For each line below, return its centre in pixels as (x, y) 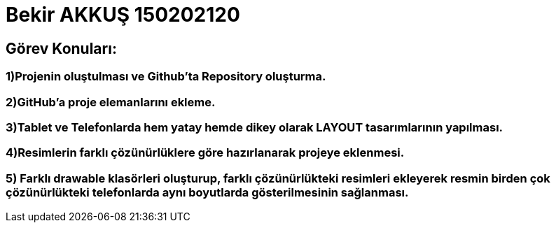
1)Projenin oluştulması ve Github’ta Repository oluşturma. (166, 77)
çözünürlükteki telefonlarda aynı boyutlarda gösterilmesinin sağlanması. (207, 192)
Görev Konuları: (61, 48)
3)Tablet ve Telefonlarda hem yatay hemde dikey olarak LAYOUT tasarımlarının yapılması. (255, 127)
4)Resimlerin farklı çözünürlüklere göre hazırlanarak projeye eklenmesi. (205, 153)
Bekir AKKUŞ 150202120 (123, 15)
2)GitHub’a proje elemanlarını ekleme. (111, 102)
